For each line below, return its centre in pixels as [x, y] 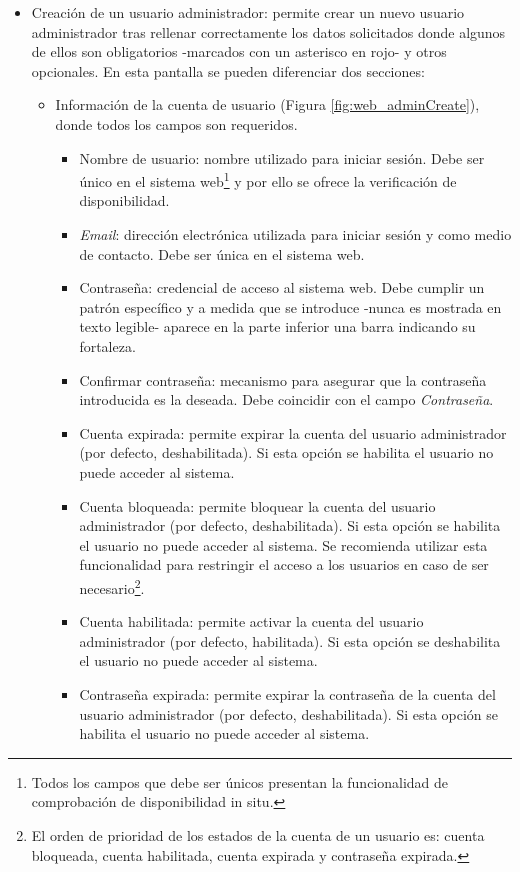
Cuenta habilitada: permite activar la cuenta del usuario [251, 621]
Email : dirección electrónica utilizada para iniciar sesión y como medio [295, 234]
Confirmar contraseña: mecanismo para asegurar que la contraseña [283, 379]
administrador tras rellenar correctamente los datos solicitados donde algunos [268, 31]
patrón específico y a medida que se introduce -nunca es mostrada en [290, 306]
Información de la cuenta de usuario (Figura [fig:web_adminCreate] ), [267, 104]
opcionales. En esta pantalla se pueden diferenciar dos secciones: [228, 70]
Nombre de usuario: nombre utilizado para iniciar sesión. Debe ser [282, 157]
